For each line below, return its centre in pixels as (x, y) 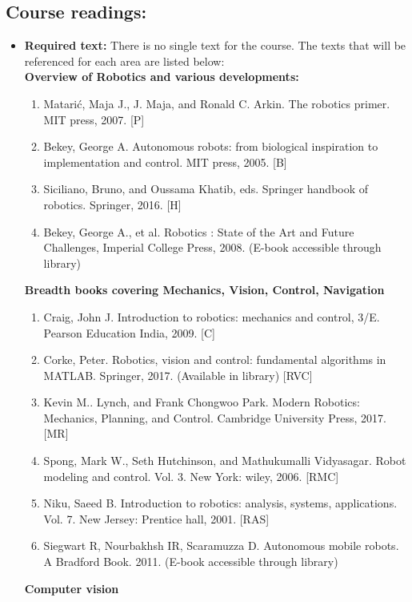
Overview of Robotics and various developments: (162, 77)
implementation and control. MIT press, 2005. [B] (165, 162)
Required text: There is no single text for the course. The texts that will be (215, 45)
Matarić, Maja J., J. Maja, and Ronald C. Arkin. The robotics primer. (217, 103)
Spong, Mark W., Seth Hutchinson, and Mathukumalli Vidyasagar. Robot (225, 461)
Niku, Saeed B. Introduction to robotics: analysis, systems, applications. (220, 503)
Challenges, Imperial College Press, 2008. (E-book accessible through (212, 247)
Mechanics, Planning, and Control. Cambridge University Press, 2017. (215, 417)
